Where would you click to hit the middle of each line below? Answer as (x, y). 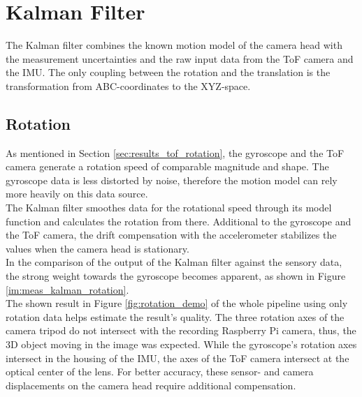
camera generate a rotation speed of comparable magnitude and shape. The (167, 166)
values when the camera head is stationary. (97, 248)
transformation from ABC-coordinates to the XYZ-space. (128, 85)
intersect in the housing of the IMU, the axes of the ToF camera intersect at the (178, 358)
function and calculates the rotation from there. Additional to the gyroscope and (179, 221)
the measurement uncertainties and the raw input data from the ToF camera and (180, 58)
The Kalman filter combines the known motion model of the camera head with (174, 45)
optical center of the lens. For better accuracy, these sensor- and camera (160, 372)
